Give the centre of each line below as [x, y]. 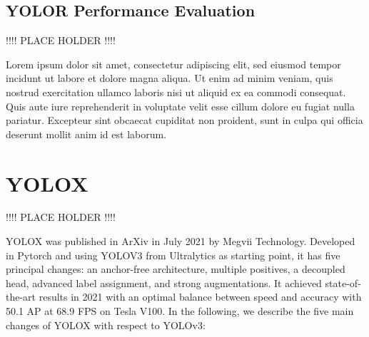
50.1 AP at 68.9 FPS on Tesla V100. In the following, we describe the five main [180, 311]
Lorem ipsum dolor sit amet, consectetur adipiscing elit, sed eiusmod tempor [173, 64]
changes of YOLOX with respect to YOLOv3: [106, 325]
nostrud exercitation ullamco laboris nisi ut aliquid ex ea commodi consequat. [176, 92]
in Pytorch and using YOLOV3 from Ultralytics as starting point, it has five [173, 255]
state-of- [343, 282]
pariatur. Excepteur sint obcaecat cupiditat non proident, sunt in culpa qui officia [184, 120]
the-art [21, 297]
